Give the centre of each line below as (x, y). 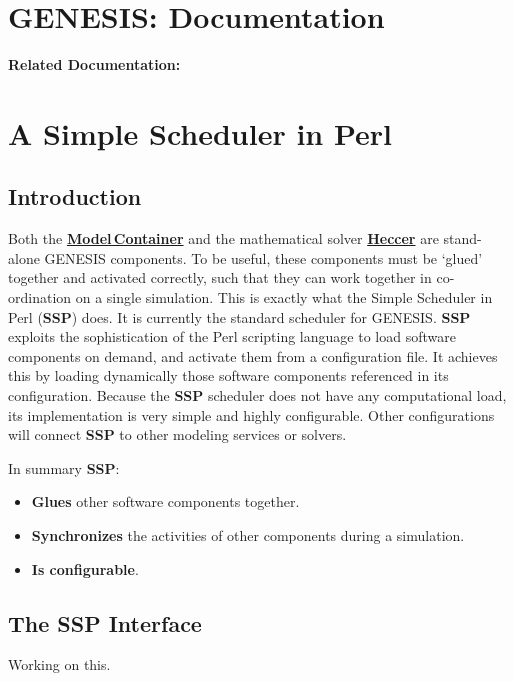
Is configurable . (85, 568)
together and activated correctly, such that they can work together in (220, 277)
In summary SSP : (64, 467)
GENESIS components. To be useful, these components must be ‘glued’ (263, 257)
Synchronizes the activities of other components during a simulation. (248, 535)
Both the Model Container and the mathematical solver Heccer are (223, 238)
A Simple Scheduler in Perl (200, 132)
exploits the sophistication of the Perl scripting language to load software (232, 336)
